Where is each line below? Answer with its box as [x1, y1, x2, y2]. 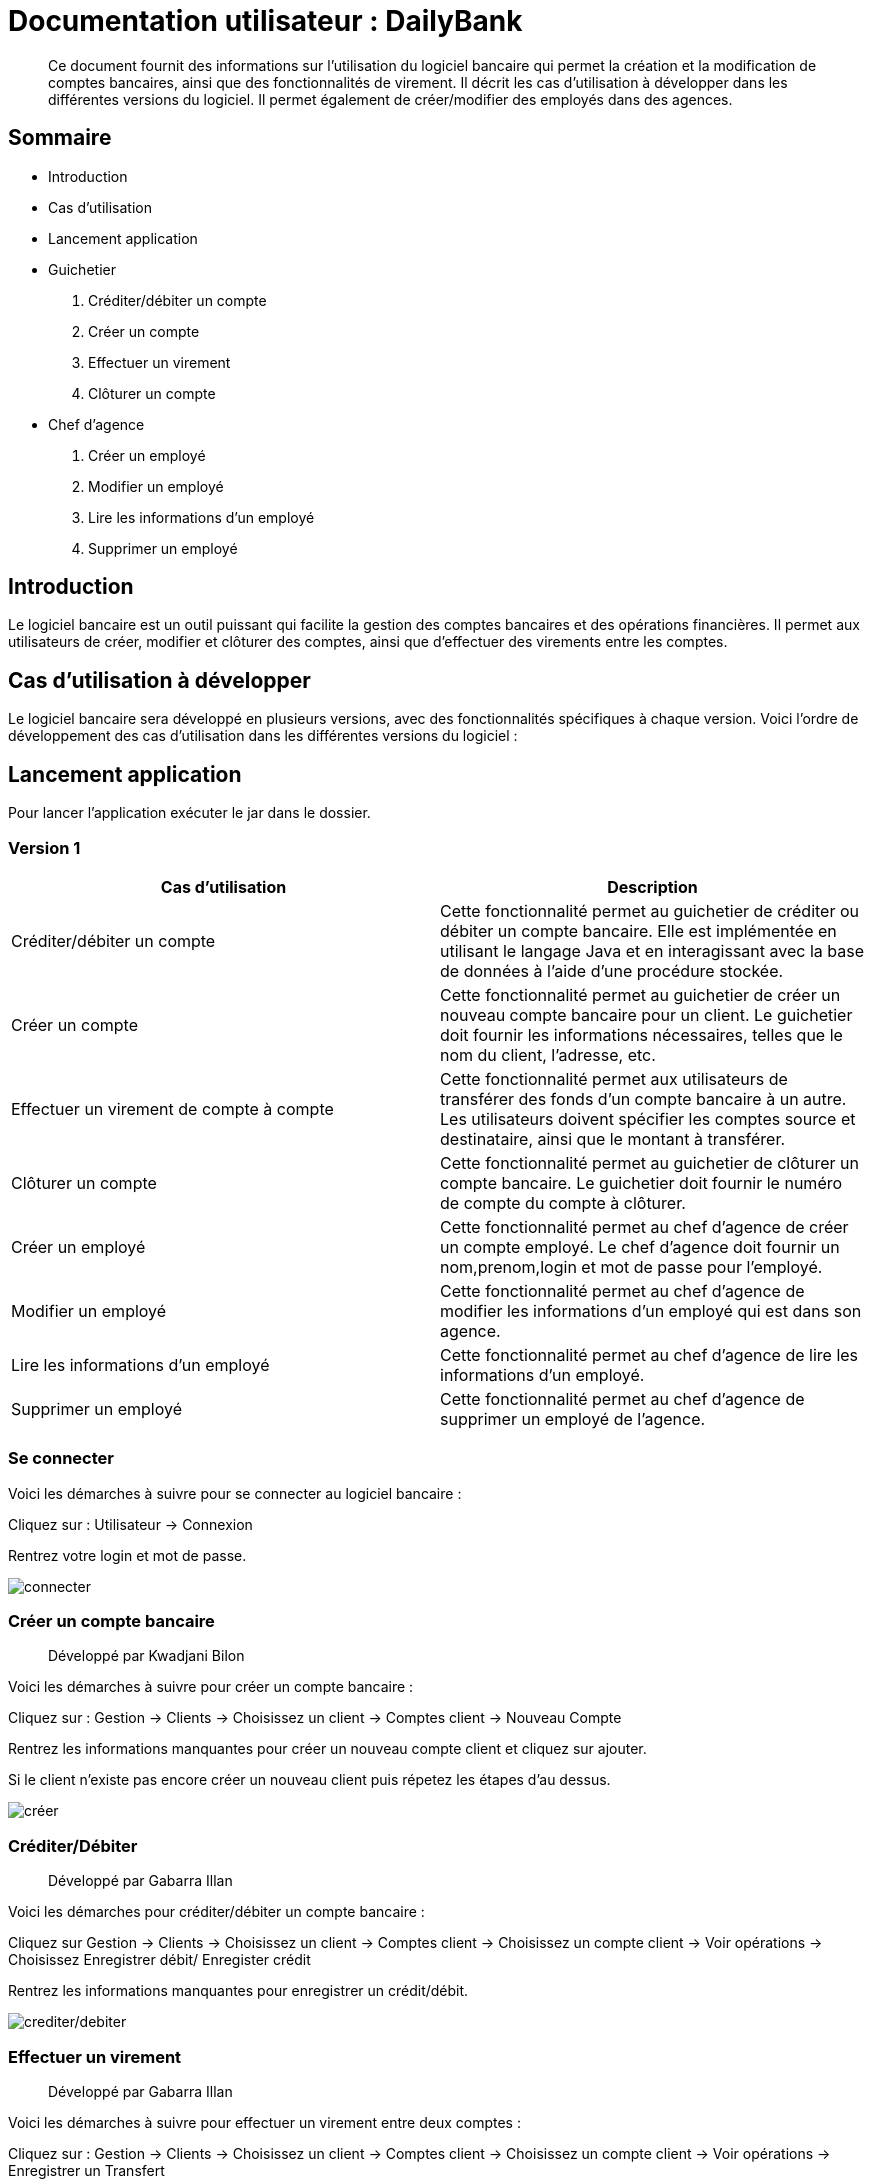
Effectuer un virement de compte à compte [11, 1098, 334, 1119]
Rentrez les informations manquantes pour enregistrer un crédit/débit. [8, 1982, 469, 2000]
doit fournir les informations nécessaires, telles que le [440, 1024, 843, 1045]
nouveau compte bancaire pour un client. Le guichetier [440, 1004, 853, 1025]
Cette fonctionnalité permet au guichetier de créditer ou [440, 900, 860, 921]
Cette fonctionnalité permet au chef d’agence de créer [440, 1216, 849, 1237]
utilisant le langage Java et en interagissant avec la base [440, 940, 864, 961]
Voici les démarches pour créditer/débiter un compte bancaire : [8, 1903, 425, 1921]
